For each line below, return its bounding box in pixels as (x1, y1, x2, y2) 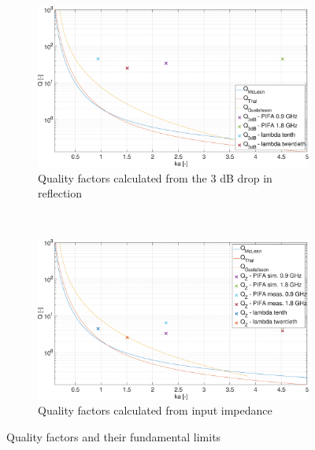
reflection (38, 185, 83, 201)
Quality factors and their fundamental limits (6, 429, 221, 445)
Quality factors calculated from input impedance (38, 402, 272, 419)
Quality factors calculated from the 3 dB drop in (38, 169, 272, 186)
